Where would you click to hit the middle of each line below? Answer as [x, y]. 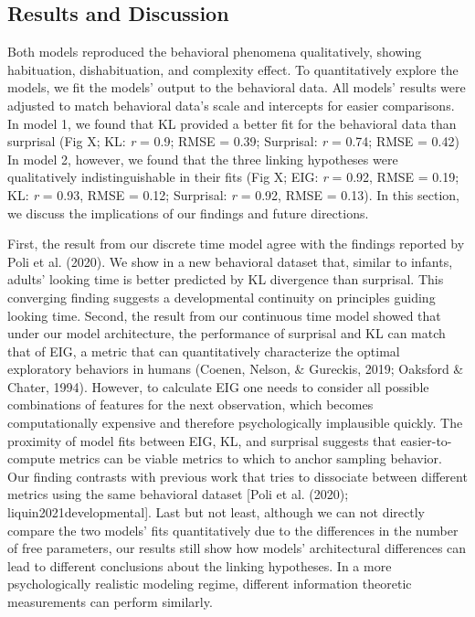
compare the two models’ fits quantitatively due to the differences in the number [233, 530]
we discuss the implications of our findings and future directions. [188, 213]
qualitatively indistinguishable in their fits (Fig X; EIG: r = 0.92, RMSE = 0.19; [233, 177]
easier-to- [426, 440]
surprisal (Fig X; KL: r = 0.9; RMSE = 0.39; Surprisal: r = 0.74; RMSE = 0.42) [233, 141]
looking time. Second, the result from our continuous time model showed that [224, 315]
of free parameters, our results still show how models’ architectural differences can [237, 548]
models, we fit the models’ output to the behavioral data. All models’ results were [237, 87]
